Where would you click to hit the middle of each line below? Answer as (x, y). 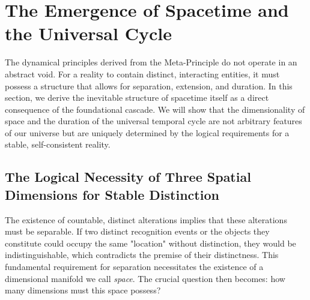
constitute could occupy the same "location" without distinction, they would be (150, 243)
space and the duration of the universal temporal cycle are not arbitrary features (153, 121)
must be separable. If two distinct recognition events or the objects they (137, 231)
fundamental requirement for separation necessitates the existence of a (134, 267)
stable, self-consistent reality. (58, 144)
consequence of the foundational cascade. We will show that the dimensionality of (155, 109)
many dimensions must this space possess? (83, 290)
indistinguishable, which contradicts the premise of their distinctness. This (142, 255)
